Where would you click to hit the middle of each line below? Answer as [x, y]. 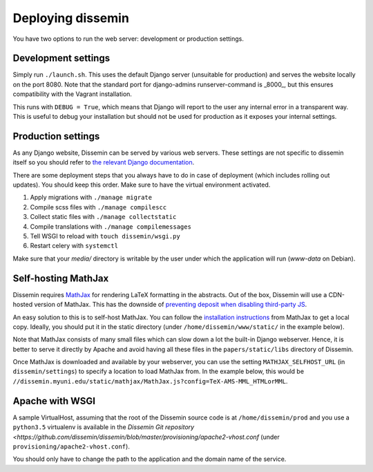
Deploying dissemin [71, 18]
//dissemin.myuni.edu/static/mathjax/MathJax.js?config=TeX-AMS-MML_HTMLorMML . [150, 381]
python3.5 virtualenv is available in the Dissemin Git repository [104, 427]
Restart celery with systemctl [74, 246]
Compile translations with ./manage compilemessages [111, 226]
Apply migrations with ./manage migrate [91, 198]
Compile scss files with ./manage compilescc [98, 207]
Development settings [61, 58]
